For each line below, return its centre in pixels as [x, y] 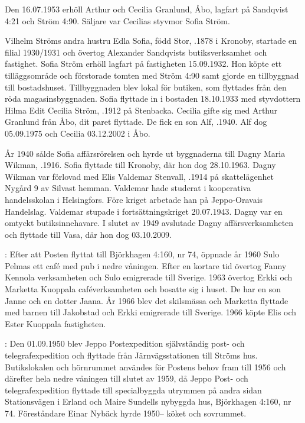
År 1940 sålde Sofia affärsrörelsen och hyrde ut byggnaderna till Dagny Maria [145, 153]
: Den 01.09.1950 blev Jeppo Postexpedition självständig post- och [125, 343]
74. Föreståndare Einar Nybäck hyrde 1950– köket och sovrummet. [126, 413]
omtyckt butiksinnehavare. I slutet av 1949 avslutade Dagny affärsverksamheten [149, 223]
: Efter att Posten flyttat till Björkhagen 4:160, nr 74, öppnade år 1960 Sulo [142, 254]
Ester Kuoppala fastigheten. [55, 323]
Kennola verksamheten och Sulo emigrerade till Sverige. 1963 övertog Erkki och [149, 277]
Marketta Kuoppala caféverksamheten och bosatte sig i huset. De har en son [143, 289]
